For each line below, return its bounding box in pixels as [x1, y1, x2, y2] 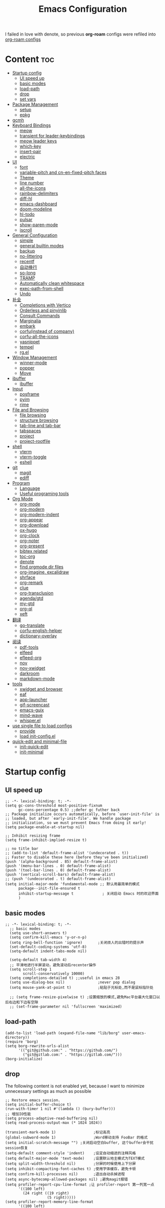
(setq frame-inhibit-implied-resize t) [5, 838, 87, 843]
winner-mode [19, 360, 47, 366]
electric [19, 154, 35, 160]
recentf [19, 259, 34, 265]
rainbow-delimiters [19, 191, 58, 197]
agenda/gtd [19, 595, 43, 602]
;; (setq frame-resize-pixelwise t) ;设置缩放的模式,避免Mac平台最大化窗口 [9, 994, 157, 1000]
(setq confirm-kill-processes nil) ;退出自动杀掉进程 [5, 1172, 125, 1176]
